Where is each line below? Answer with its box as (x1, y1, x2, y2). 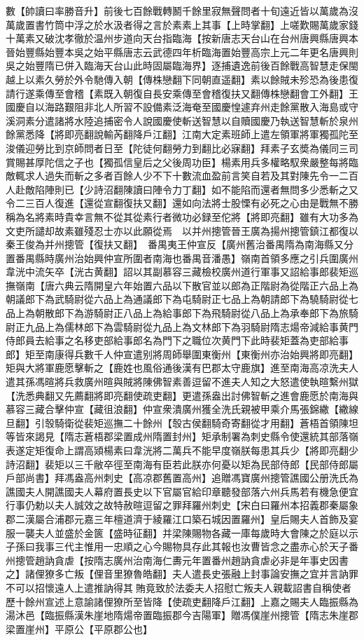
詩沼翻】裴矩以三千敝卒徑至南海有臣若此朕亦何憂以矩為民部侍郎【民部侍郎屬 (6, 456, 358, 471)
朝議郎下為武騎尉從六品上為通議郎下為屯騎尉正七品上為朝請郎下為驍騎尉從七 (6, 292, 358, 306)
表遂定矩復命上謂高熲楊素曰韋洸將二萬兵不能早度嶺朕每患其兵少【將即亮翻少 (6, 443, 358, 457)
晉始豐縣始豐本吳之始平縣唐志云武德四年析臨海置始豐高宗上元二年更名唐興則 (6, 44, 358, 59)
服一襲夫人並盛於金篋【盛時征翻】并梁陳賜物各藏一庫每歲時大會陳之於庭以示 (6, 525, 358, 540)
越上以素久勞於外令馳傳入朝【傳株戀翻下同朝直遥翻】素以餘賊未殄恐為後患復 (6, 72, 358, 86)
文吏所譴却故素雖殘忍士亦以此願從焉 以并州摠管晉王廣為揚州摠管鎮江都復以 (6, 223, 358, 238)
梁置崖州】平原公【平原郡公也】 (6, 621, 153, 636)
